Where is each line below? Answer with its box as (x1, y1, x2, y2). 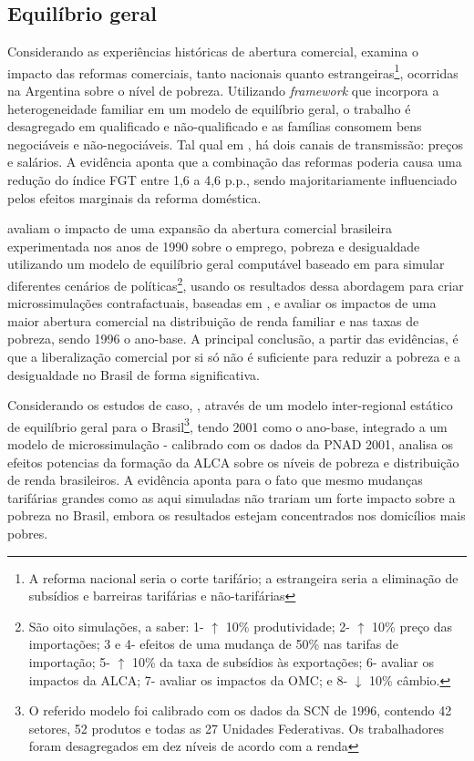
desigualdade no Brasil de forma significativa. (7, 365, 261, 384)
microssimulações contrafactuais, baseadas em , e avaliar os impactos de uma (7, 293, 437, 313)
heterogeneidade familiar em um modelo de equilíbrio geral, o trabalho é (7, 98, 411, 118)
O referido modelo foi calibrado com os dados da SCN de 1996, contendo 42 (28, 701, 452, 720)
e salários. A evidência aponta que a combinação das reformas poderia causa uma (7, 152, 462, 171)
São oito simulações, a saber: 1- (28, 616, 204, 635)
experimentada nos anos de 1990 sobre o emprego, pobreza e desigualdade (7, 236, 420, 255)
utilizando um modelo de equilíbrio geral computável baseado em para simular (7, 254, 445, 273)
